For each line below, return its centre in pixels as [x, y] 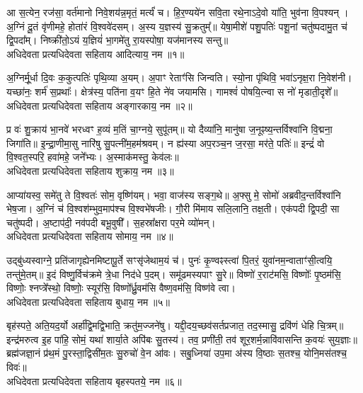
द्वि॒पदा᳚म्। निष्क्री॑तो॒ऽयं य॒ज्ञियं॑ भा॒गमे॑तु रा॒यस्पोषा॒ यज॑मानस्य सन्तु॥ [117, 40]
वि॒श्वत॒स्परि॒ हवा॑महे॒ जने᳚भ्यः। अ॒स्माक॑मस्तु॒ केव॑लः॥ [93, 157]
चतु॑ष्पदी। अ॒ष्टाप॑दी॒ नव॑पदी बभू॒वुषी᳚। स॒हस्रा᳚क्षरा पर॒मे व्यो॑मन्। [111, 222]
